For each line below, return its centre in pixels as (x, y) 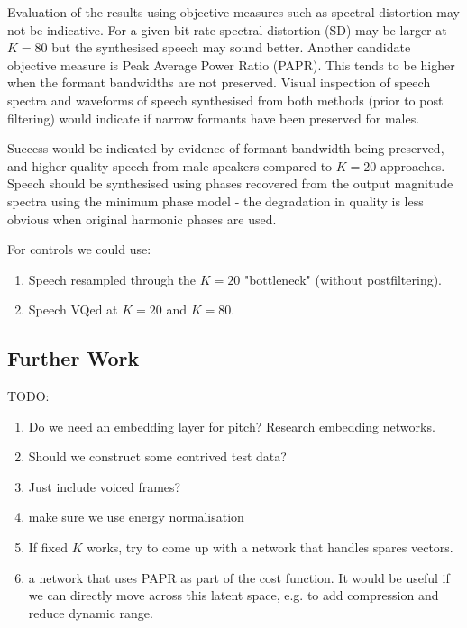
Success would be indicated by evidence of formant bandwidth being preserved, (226, 148)
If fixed (48, 547)
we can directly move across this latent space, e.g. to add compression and (233, 595)
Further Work (73, 358)
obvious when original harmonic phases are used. (142, 218)
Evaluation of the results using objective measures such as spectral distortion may (233, 12)
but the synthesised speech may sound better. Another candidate (231, 47)
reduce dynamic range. (91, 612)
